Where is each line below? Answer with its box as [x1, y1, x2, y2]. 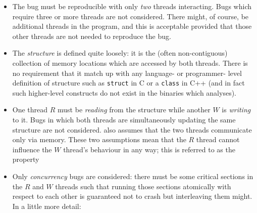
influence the [12, 144, 52, 154]
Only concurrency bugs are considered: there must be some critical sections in [12, 171, 253, 181]
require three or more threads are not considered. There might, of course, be [12, 11, 249, 21]
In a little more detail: [12, 200, 81, 211]
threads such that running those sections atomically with [55, 181, 231, 191]
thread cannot [196, 134, 240, 145]
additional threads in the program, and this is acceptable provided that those [12, 21, 252, 31]
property [12, 154, 39, 164]
